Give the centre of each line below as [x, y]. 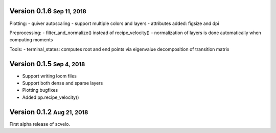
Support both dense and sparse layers [63, 83]
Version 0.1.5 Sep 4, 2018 [47, 64]
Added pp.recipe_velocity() [51, 97]
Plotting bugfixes [40, 90]
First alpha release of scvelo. [40, 124]
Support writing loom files [49, 76]
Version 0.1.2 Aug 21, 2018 [49, 112]
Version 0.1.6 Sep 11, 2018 [48, 11]
